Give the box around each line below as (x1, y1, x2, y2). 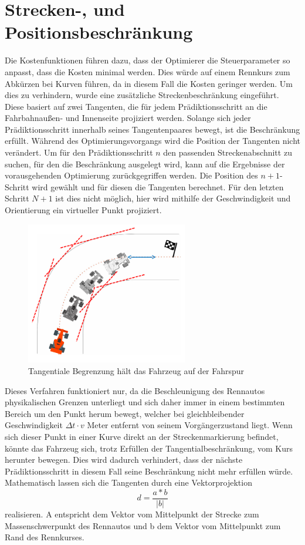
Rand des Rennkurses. (5, 531, 84, 543)
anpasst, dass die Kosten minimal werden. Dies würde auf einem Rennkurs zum (5, 65, 290, 78)
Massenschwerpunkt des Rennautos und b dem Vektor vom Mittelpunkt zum (5, 519, 281, 531)
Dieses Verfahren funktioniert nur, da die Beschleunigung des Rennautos (5, 384, 265, 396)
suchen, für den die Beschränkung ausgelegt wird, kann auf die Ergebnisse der (5, 157, 285, 170)
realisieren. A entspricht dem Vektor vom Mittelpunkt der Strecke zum (5, 508, 259, 520)
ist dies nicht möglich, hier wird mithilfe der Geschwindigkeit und (55, 192, 291, 204)
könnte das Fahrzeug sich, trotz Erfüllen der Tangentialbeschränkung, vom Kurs (5, 442, 293, 454)
